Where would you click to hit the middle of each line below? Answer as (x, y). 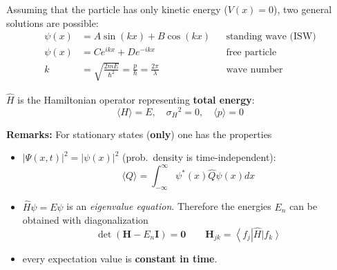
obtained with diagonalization (85, 220)
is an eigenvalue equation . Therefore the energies (169, 206)
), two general (303, 9)
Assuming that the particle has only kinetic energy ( (117, 9)
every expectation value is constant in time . (120, 258)
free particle (251, 53)
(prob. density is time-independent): (199, 157)
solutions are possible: (52, 22)
